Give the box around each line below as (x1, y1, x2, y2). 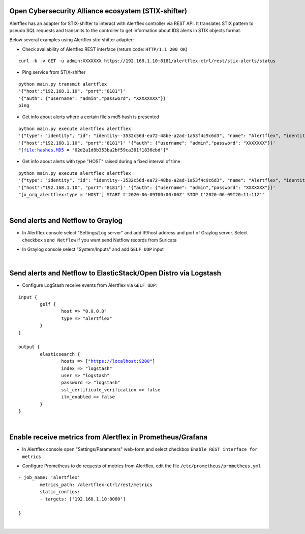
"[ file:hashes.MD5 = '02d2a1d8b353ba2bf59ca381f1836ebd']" (18, 147, 169, 153)
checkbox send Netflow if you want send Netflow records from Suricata (22, 237, 177, 243)
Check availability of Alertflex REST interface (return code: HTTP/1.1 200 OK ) (22, 46, 188, 52)
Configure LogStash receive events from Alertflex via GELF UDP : (22, 282, 157, 288)
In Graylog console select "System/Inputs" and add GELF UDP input (22, 246, 164, 252)
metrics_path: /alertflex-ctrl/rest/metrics (40, 482, 152, 488)
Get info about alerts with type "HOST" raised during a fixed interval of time (22, 158, 180, 165)
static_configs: (40, 489, 80, 495)
